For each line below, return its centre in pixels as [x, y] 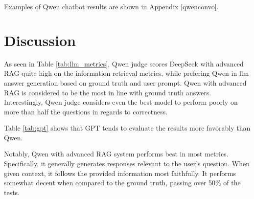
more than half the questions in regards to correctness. [86, 111]
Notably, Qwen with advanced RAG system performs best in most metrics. [116, 154]
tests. [12, 192]
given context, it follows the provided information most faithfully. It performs [120, 173]
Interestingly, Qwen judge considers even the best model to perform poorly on [121, 102]
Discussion [40, 40]
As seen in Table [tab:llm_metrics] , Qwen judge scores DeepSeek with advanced [124, 63]
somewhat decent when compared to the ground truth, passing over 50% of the [122, 183]
